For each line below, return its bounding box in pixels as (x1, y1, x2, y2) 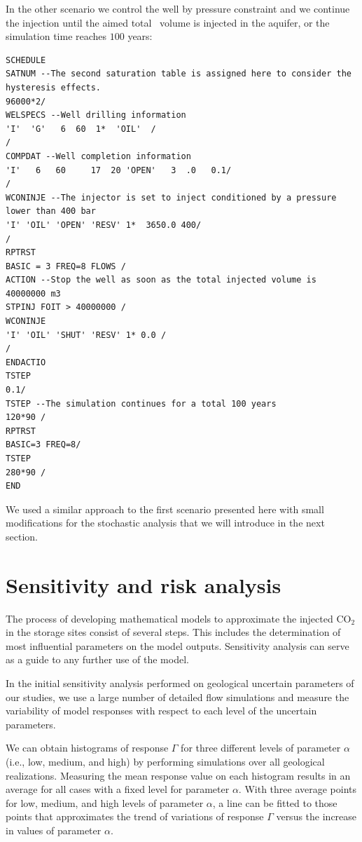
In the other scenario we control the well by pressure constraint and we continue (6, 1, 350, 15)
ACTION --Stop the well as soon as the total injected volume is (6, 275, 316, 285)
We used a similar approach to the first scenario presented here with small (6, 501, 324, 516)
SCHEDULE (6, 55, 46, 65)
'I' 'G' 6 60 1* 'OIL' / (6, 123, 156, 134)
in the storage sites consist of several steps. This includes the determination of (6, 625, 341, 639)
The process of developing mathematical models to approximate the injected (6, 611, 333, 625)
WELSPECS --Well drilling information (6, 110, 186, 121)
